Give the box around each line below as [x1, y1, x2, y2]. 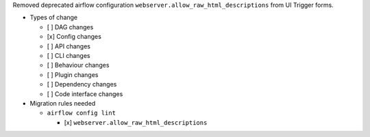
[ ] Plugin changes [47, 70, 99, 78]
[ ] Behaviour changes [47, 61, 110, 70]
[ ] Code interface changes [47, 89, 123, 98]
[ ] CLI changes [47, 51, 90, 59]
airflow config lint [47, 109, 116, 117]
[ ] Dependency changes [47, 80, 117, 89]
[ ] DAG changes [47, 22, 94, 31]
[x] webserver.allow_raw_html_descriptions [64, 118, 208, 126]
